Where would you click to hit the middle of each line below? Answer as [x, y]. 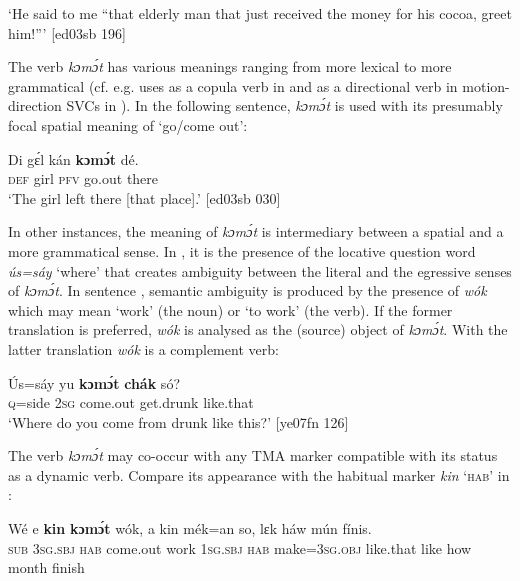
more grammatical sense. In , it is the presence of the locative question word [242, 250]
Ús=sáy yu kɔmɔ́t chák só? [94, 382]
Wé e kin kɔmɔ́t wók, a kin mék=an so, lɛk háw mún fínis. [190, 528]
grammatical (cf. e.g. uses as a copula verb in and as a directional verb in [233, 85]
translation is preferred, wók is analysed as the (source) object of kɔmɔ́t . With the [258, 329]
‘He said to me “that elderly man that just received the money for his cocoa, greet [260, 13]
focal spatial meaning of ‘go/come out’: [128, 124]
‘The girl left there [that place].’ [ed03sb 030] [144, 197]
